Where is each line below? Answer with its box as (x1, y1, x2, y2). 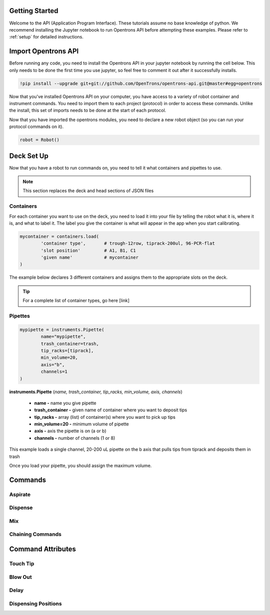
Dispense (9, 504, 33, 511)
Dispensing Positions (9, 600, 62, 607)
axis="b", (40, 362, 65, 367)
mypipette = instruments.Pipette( (19, 327, 104, 332)
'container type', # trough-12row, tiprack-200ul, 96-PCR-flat (40, 241, 215, 246)
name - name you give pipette (34, 400, 97, 406)
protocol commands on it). (9, 124, 64, 130)
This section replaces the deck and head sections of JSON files (22, 188, 154, 194)
